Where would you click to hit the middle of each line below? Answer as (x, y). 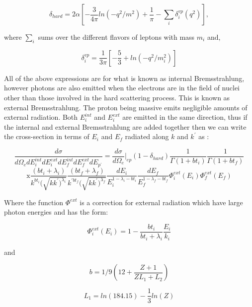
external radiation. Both (41, 117)
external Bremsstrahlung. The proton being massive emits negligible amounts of (126, 107)
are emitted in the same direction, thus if (185, 117)
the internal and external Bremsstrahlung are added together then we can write (125, 126)
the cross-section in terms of (47, 136)
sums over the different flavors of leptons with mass (116, 37)
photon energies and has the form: (56, 212)
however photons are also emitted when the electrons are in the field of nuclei (122, 88)
